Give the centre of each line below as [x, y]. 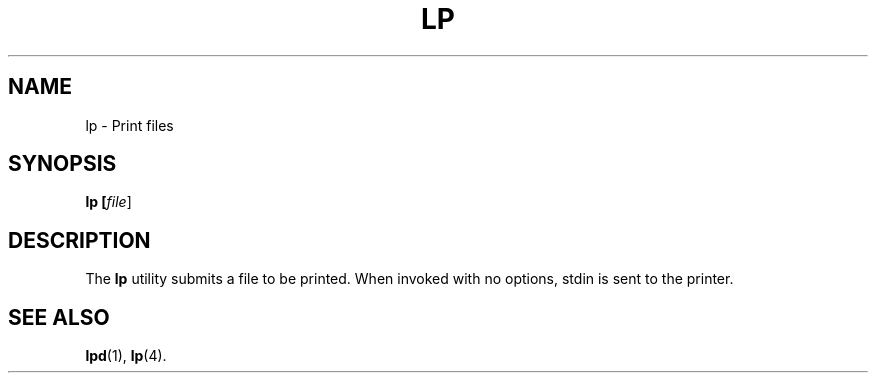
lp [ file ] [108, 202]
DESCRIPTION [79, 240]
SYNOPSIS [62, 164]
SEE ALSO [59, 317]
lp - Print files [129, 125]
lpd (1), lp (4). [126, 356]
